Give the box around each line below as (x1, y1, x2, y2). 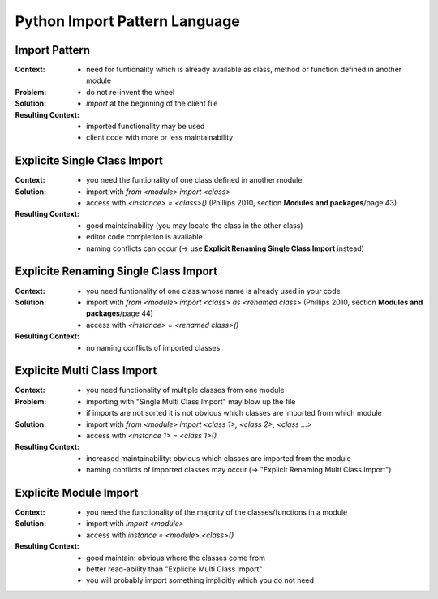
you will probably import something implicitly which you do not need (86, 575, 315, 585)
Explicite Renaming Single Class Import (15, 265, 218, 278)
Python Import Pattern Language (15, 12, 241, 30)
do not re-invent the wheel (86, 87, 175, 97)
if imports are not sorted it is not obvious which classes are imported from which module (86, 408, 383, 418)
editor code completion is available (86, 232, 203, 242)
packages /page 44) (86, 308, 154, 318)
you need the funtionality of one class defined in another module (86, 175, 303, 185)
